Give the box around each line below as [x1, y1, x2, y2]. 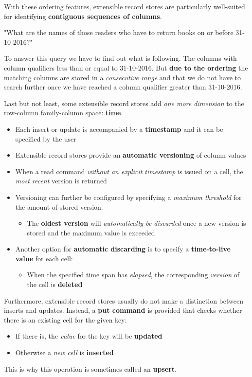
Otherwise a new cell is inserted [15, 347, 114, 358]
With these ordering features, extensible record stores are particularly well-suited [4, 1, 245, 11]
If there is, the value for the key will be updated [15, 331, 162, 341]
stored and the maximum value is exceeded [27, 227, 155, 237]
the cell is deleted [27, 279, 83, 289]
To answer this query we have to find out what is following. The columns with [4, 53, 237, 63]
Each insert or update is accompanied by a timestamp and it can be [15, 124, 223, 134]
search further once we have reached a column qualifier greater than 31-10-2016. [4, 82, 242, 92]
